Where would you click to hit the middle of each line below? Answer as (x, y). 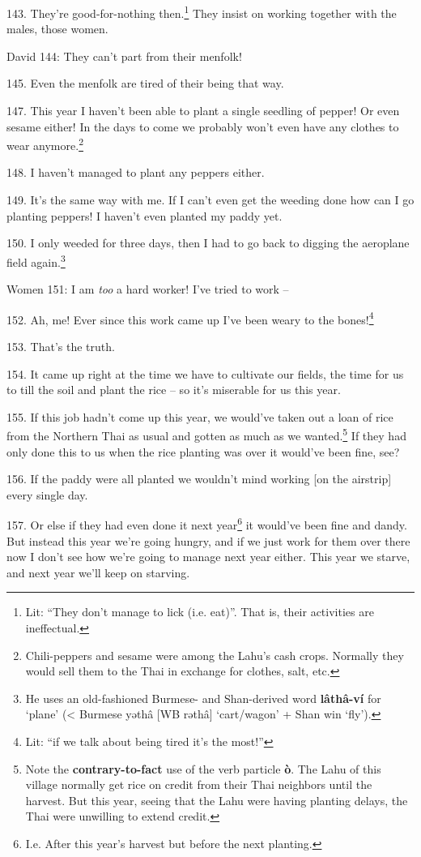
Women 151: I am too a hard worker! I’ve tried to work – (148, 289)
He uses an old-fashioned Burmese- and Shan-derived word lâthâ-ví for (203, 698)
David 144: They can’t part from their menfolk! (124, 56)
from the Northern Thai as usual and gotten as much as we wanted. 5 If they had (206, 434)
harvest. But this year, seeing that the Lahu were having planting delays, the (217, 800)
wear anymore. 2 (45, 144)
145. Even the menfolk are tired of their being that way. (145, 83)
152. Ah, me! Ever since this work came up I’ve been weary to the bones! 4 (190, 318)
